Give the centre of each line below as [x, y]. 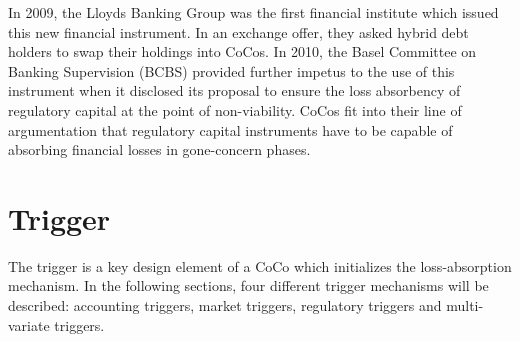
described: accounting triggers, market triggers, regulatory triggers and [225, 305]
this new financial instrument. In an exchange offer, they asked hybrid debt [238, 31]
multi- [465, 305]
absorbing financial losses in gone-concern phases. [159, 149]
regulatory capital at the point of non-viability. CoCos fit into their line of [235, 109]
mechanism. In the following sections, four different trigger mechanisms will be [248, 285]
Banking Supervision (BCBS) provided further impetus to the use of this [231, 70]
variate [29, 324]
